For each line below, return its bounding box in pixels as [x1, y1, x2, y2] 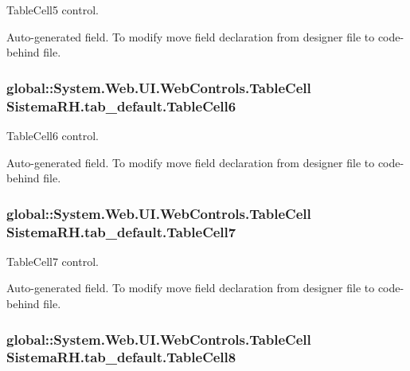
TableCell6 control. [6, 127, 99, 143]
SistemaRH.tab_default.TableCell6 [6, 96, 236, 115]
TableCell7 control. [6, 252, 99, 269]
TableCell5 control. [6, 2, 99, 18]
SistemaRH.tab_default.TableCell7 [6, 221, 236, 241]
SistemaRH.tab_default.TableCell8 [6, 347, 236, 367]
